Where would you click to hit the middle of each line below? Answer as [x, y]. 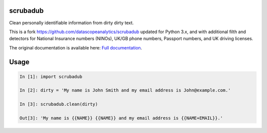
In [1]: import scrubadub [51, 76]
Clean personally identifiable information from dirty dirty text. [71, 23]
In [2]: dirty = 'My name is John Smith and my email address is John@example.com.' [125, 90]
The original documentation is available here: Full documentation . [76, 47]
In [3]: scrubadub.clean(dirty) [59, 104]
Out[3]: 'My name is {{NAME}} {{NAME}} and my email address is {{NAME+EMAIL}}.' [121, 118]
